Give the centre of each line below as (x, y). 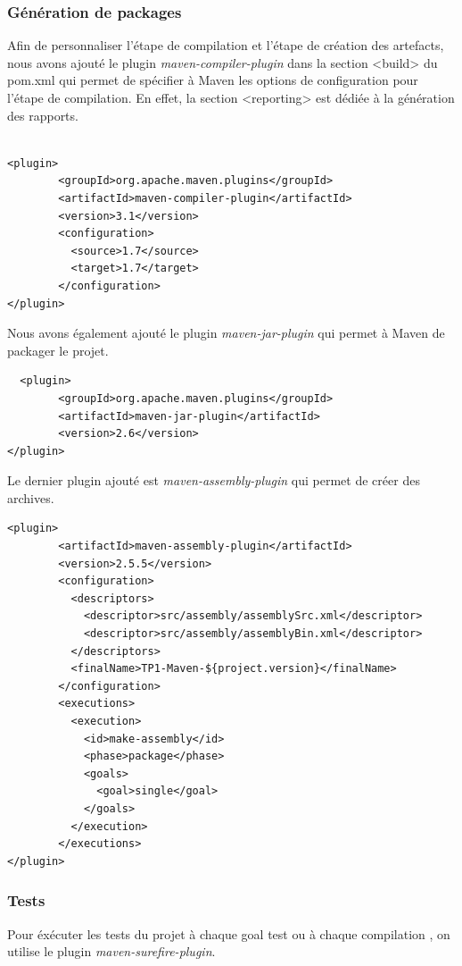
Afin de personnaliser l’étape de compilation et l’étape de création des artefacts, (226, 45)
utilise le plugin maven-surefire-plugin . (111, 951)
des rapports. (43, 115)
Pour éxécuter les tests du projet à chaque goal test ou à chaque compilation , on (229, 933)
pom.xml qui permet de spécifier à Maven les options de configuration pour (213, 80)
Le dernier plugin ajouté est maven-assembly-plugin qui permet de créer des (214, 480)
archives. (31, 497)
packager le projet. (58, 350)
